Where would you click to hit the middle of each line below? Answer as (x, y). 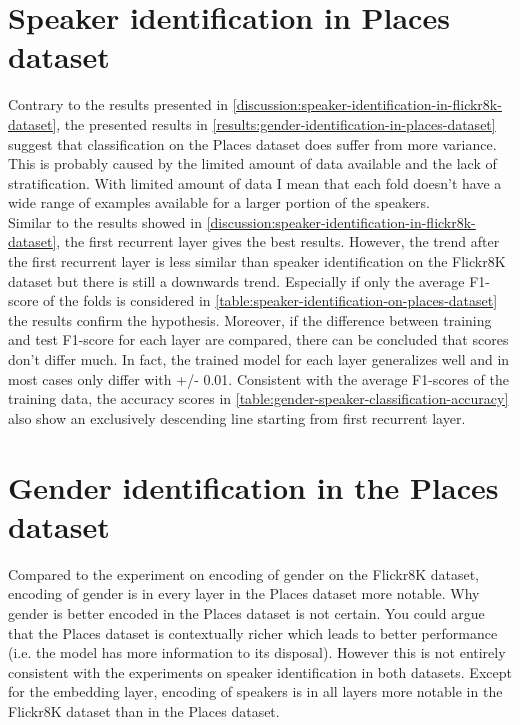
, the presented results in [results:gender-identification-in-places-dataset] (276, 123)
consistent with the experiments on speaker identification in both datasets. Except (260, 671)
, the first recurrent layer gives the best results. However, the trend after (278, 241)
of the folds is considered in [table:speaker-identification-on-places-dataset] (270, 300)
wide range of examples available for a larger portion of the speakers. (219, 202)
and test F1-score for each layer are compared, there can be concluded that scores (258, 339)
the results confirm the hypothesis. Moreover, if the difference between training (250, 319)
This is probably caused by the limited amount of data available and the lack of (252, 163)
